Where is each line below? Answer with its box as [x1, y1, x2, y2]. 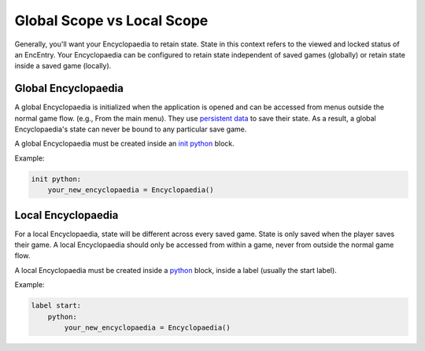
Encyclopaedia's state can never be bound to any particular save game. [14, 124, 247, 134]
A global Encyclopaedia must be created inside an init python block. [14, 139, 235, 149]
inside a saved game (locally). [14, 61, 112, 71]
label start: [31, 301, 82, 310]
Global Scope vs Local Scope [14, 12, 209, 29]
